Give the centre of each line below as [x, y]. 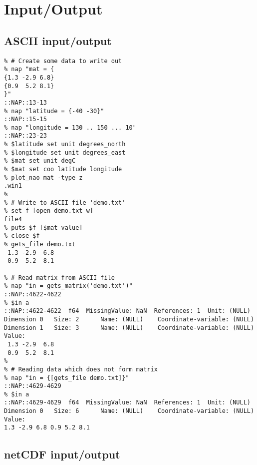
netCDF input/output [62, 454]
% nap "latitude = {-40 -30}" [54, 111]
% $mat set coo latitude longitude [63, 169]
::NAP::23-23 [25, 136]
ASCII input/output [58, 40]
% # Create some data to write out [63, 61]
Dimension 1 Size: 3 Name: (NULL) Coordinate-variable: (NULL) [129, 328]
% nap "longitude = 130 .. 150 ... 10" [70, 127]
